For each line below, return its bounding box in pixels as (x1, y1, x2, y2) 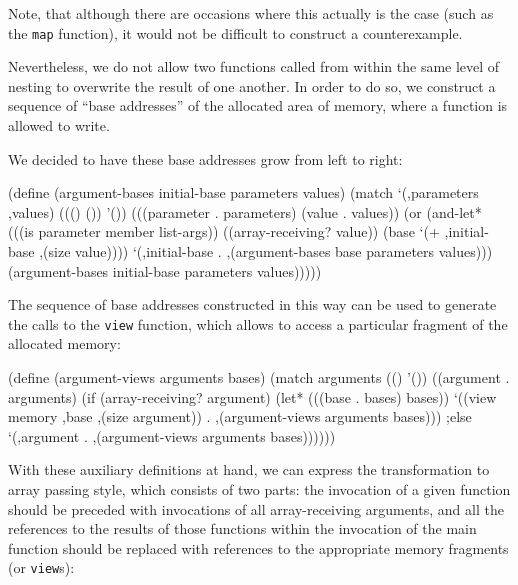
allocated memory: (8, 333, 121, 354)
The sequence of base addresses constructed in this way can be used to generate (8, 294, 497, 315)
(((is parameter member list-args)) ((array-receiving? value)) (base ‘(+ (8, 221, 440, 242)
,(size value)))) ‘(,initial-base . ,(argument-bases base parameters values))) (39, 241, 493, 261)
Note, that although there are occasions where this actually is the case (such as (8, 3, 494, 23)
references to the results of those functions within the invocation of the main (8, 518, 477, 539)
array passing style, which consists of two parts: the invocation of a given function (8, 479, 511, 499)
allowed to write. (8, 115, 110, 136)
